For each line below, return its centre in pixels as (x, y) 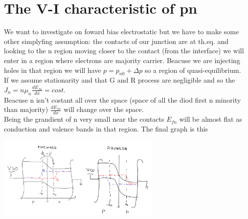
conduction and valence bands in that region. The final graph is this (106, 128)
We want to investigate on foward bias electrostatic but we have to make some (122, 32)
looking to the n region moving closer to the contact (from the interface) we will (124, 51)
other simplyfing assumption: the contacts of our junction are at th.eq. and (116, 41)
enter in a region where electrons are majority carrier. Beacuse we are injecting (122, 60)
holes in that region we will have (53, 70)
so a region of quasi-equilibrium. (193, 70)
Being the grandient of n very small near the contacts (84, 119)
